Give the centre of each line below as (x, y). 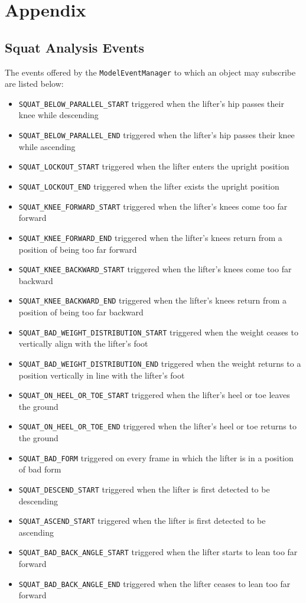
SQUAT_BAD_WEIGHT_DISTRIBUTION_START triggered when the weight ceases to (158, 332)
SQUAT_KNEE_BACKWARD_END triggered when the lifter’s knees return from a (153, 300)
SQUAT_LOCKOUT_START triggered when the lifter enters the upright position (154, 166)
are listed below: (34, 84)
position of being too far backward (81, 312)
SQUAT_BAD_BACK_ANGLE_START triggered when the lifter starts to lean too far (158, 552)
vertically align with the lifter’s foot (83, 343)
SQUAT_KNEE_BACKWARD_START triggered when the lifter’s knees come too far (155, 269)
